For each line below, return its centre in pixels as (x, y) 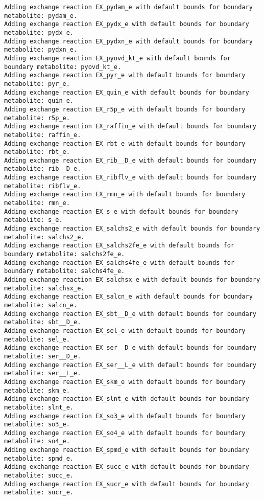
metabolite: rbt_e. (37, 152)
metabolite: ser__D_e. (43, 356)
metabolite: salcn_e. (41, 305)
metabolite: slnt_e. (39, 407)
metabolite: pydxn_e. (41, 50)
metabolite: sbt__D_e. (43, 322)
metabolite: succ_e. (39, 476)
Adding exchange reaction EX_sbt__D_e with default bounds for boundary (130, 314)
